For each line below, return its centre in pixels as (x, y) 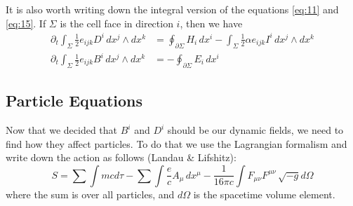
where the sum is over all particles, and (90, 194)
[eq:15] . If (26, 23)
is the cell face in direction (116, 23)
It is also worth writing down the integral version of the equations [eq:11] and (172, 9)
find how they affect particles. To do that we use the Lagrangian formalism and (176, 143)
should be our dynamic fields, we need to (255, 130)
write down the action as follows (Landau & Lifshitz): (121, 157)
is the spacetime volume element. (264, 194)
